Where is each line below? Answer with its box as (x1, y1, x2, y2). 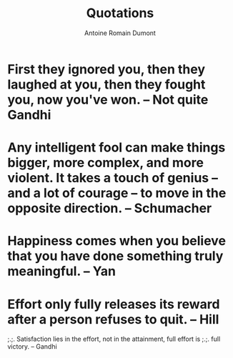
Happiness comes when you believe (7, 233, 227, 249)
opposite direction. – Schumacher (7, 200, 212, 217)
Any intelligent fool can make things (7, 139, 226, 156)
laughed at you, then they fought (7, 76, 206, 92)
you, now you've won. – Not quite (7, 91, 209, 108)
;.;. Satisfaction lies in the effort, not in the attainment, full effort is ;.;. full (7, 334, 221, 344)
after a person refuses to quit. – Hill (7, 311, 219, 327)
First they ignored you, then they (7, 61, 206, 77)
